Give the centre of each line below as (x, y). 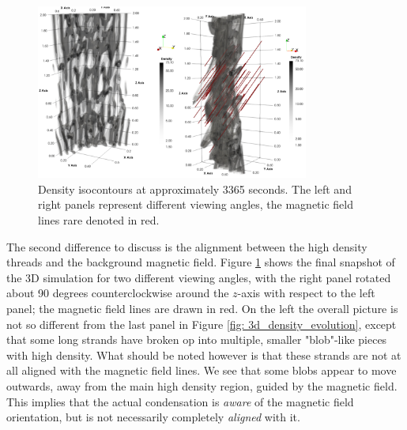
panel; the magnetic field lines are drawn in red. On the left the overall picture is (202, 309)
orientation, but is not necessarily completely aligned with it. (153, 417)
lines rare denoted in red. (99, 220)
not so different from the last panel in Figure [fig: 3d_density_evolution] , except (202, 324)
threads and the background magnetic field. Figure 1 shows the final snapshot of (201, 262)
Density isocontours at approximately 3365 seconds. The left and (195, 189)
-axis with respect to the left (306, 293)
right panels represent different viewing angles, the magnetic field (196, 204)
